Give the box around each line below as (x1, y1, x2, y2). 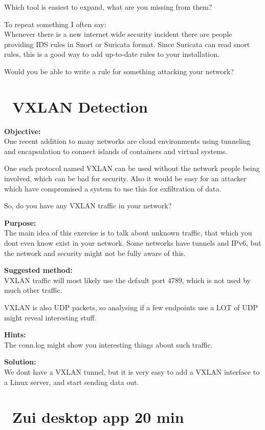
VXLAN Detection (12, 96, 148, 117)
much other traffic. (4, 285, 62, 295)
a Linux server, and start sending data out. (4, 376, 139, 387)
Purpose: (4, 217, 36, 228)
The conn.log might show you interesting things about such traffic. (4, 339, 213, 350)
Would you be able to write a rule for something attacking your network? (4, 66, 234, 76)
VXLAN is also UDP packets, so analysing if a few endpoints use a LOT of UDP (4, 302, 258, 312)
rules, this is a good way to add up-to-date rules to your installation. (4, 49, 219, 59)
